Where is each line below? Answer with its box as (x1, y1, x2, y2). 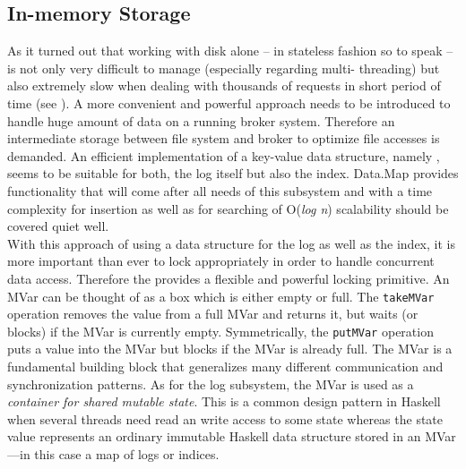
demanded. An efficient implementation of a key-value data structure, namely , (7, 146, 440, 165)
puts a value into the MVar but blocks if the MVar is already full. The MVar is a (7, 339, 453, 358)
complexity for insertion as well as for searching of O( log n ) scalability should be (7, 199, 449, 217)
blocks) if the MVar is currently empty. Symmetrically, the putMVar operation (7, 321, 434, 340)
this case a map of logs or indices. (34, 444, 220, 463)
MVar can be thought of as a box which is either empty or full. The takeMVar (7, 286, 435, 305)
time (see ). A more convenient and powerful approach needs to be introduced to (7, 93, 451, 112)
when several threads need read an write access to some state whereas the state (7, 409, 444, 428)
